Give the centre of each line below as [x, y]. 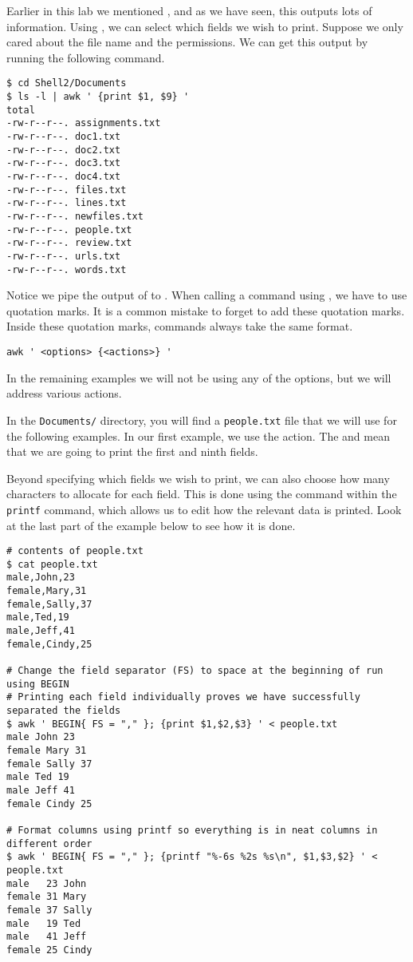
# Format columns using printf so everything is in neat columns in [192, 830]
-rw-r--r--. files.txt [67, 190]
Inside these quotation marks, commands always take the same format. [180, 326]
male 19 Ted [44, 923]
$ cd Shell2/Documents [67, 83]
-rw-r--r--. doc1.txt [64, 137]
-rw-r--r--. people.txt [69, 230]
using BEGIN [38, 684]
